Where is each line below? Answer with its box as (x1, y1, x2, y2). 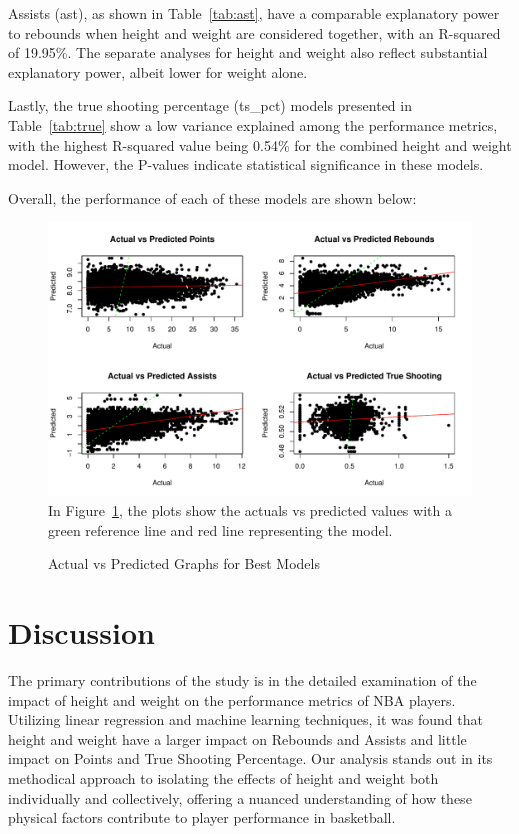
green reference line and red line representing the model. (48, 519, 393, 540)
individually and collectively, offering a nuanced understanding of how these (8, 787, 472, 808)
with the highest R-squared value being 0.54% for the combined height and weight (8, 134, 512, 155)
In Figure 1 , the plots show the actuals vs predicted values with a (48, 500, 452, 521)
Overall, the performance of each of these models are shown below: (8, 187, 417, 208)
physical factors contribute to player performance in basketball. (8, 807, 396, 828)
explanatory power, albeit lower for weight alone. (8, 61, 308, 82)
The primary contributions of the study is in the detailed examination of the (8, 669, 477, 690)
